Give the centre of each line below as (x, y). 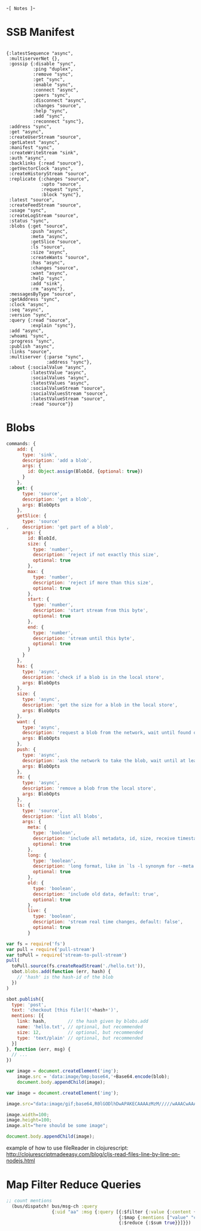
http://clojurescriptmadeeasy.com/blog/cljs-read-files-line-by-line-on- (93, 1154)
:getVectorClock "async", (41, 168)
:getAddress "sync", (34, 299)
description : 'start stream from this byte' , (90, 611)
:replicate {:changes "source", (49, 179)
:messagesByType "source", (42, 294)
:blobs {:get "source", (38, 226)
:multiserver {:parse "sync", (46, 357)
